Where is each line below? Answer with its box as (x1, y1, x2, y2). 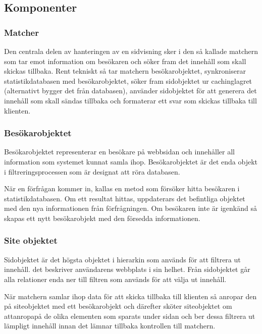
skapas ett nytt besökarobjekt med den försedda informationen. (4, 212, 200, 223)
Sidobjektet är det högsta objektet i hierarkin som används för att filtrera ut (4, 254, 241, 264)
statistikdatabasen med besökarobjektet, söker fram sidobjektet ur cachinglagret (4, 75, 252, 86)
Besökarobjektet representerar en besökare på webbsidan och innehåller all (4, 146, 235, 157)
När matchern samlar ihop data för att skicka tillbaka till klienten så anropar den (4, 291, 257, 301)
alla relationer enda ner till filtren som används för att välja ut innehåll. (4, 273, 227, 284)
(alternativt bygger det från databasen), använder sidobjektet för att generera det (4, 85, 257, 96)
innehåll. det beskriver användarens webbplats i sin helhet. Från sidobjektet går (4, 264, 250, 274)
